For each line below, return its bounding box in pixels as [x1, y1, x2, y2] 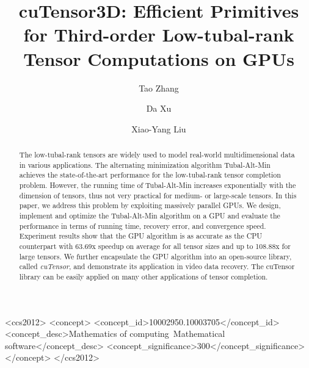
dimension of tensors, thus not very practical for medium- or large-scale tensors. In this [19, 190, 297, 200]
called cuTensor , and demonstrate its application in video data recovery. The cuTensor [19, 261, 295, 272]
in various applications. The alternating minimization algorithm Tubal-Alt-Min [19, 159, 271, 170]
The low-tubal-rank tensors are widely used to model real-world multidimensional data [19, 150, 295, 160]
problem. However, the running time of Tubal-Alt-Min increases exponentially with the [19, 180, 296, 190]
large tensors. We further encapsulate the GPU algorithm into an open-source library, [19, 251, 292, 261]
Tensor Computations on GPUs [23, 46, 294, 71]
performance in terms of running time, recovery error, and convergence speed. [19, 220, 266, 231]
